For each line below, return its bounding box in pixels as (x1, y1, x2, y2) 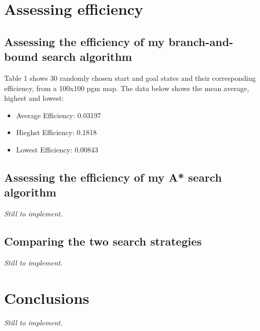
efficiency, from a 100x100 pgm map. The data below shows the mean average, (4, 82, 249, 93)
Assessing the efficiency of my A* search (4, 169, 222, 185)
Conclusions (4, 287, 89, 308)
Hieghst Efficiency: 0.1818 (16, 127, 97, 138)
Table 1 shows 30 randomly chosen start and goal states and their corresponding (4, 72, 256, 83)
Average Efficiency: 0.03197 (16, 109, 101, 120)
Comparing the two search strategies (4, 233, 202, 249)
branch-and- (168, 33, 233, 49)
